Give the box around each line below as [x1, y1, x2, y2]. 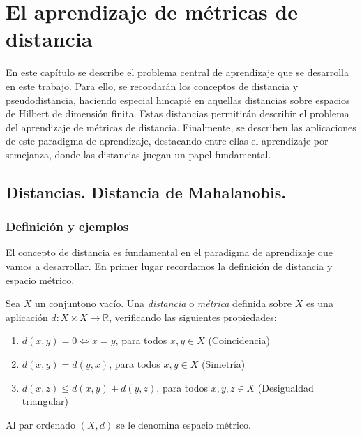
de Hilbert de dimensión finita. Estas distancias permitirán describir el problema [6, 106, 349, 121]
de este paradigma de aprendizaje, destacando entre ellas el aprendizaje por [6, 133, 329, 148]
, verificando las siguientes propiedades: [109, 309, 277, 324]
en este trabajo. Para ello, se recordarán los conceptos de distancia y [6, 78, 299, 93]
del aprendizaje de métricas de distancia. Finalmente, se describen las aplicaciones [6, 119, 356, 134]
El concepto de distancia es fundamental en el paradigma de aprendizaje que [6, 245, 333, 260]
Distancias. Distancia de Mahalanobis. [6, 181, 286, 202]
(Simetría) [201, 357, 246, 371]
